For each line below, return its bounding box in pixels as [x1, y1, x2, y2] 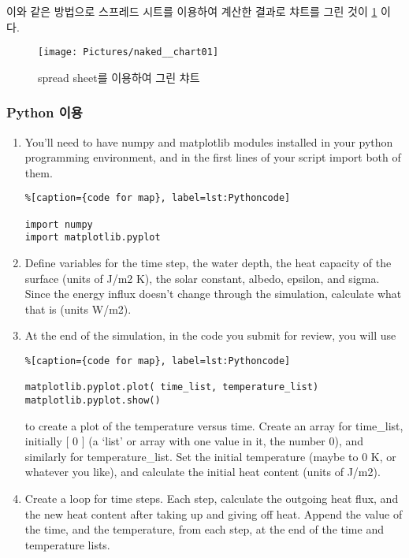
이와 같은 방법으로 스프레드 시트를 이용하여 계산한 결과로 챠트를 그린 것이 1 [6, 3, 377, 19]
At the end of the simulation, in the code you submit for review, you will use [24, 327, 396, 344]
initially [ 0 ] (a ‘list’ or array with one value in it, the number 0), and [24, 433, 364, 449]
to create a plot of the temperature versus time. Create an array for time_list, [24, 417, 403, 433]
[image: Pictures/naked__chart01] [38, 46, 219, 58]
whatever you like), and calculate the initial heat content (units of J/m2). [24, 463, 381, 480]
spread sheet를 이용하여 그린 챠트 [38, 69, 200, 85]
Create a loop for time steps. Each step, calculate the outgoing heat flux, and [24, 490, 399, 507]
